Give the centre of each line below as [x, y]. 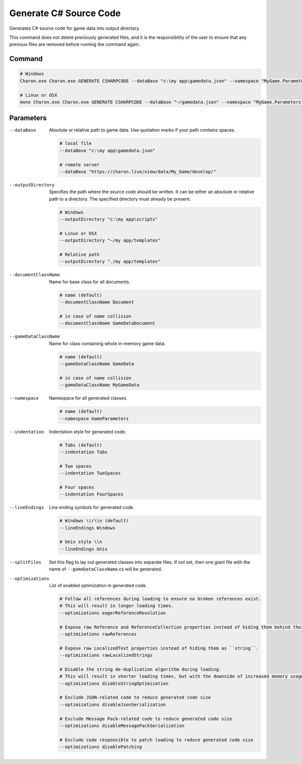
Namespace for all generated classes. [88, 398]
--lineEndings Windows [88, 528]
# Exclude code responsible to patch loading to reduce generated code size [157, 740]
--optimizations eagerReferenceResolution [113, 613]
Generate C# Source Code [65, 13]
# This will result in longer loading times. [117, 606]
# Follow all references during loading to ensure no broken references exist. [161, 599]
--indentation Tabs [84, 452]
